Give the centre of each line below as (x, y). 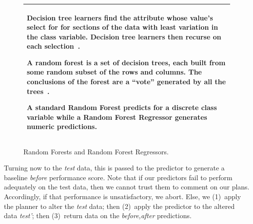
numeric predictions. (62, 126)
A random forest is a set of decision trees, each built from (126, 62)
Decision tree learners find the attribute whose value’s (120, 17)
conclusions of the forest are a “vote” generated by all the (126, 82)
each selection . (54, 46)
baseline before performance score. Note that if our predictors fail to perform (118, 177)
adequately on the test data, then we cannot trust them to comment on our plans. (127, 187)
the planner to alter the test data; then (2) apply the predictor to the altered (119, 206)
